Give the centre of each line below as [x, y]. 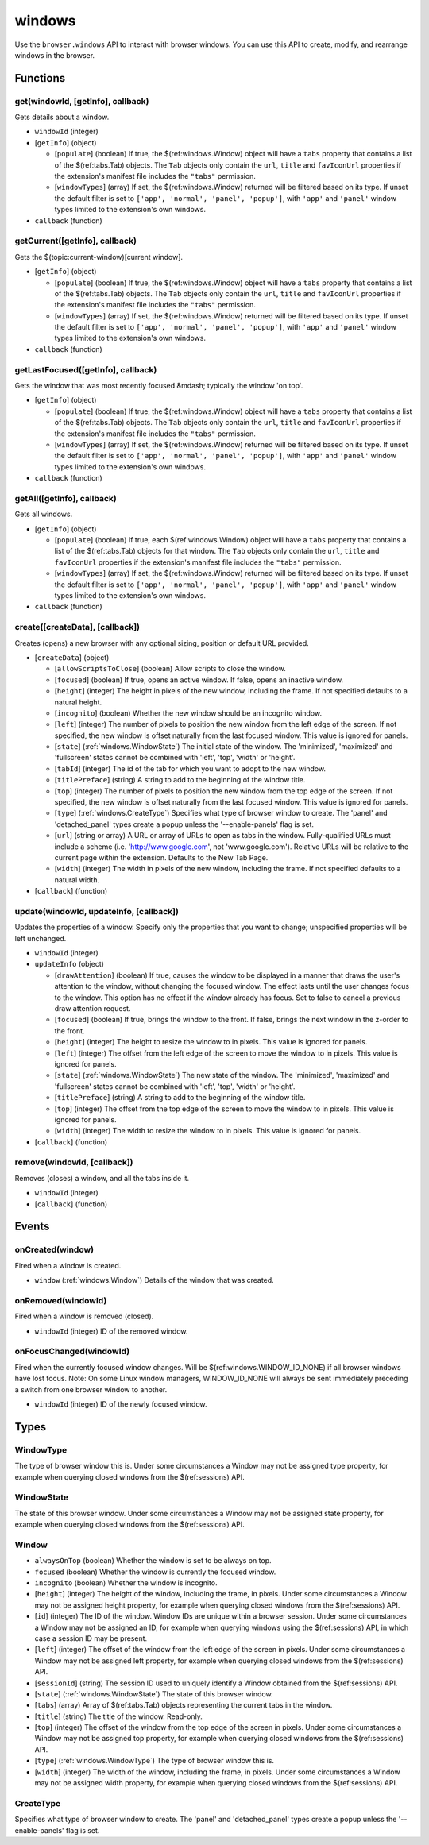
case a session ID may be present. [91, 1638]
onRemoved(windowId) [61, 1300]
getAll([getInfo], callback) [66, 498]
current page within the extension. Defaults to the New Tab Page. [161, 857]
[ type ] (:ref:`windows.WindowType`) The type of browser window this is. [154, 1761]
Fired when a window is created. [68, 1265]
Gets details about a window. [62, 117]
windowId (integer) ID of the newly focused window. [121, 1404]
